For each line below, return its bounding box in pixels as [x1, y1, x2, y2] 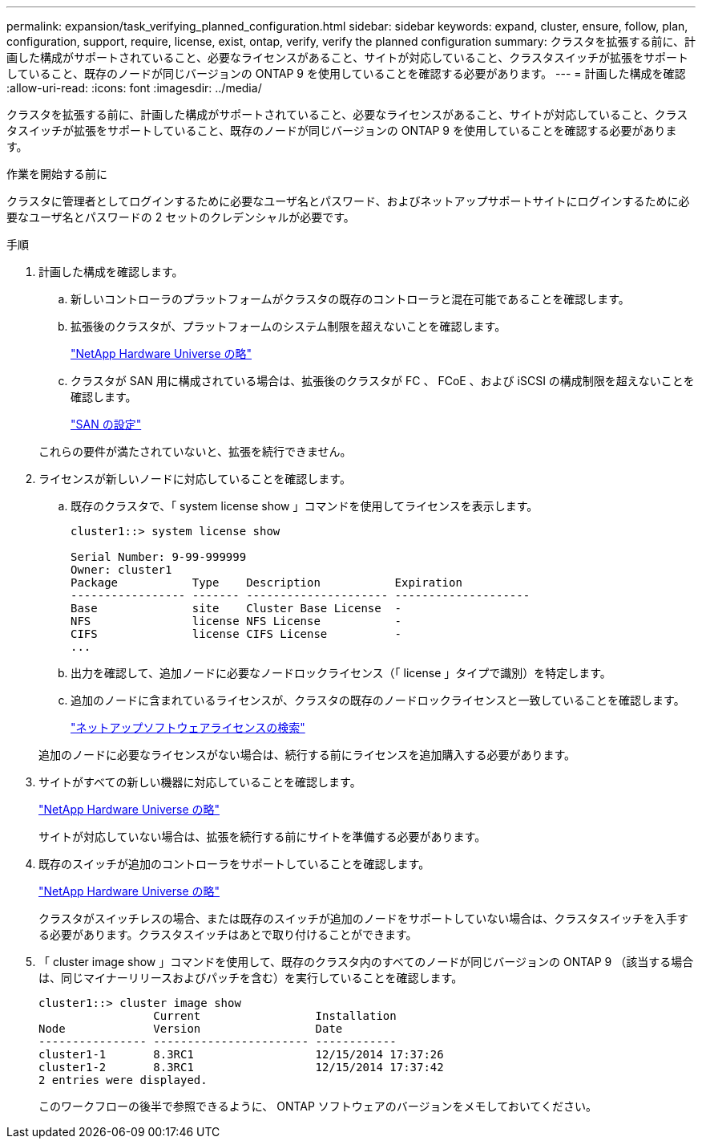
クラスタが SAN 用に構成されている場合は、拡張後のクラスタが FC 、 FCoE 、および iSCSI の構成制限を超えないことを [71, 374, 695, 388]
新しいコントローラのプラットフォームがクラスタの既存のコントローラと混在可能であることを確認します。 [71, 292, 630, 306]
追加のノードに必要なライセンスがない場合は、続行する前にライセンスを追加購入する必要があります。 [38, 748, 576, 761]
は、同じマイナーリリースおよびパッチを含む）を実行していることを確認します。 [38, 971, 463, 985]
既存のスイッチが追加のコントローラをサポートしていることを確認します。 [38, 857, 430, 871]
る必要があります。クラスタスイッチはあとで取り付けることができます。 [38, 928, 418, 941]
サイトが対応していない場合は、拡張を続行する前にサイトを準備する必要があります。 [38, 830, 486, 843]
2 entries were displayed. [38, 1074, 208, 1086]
